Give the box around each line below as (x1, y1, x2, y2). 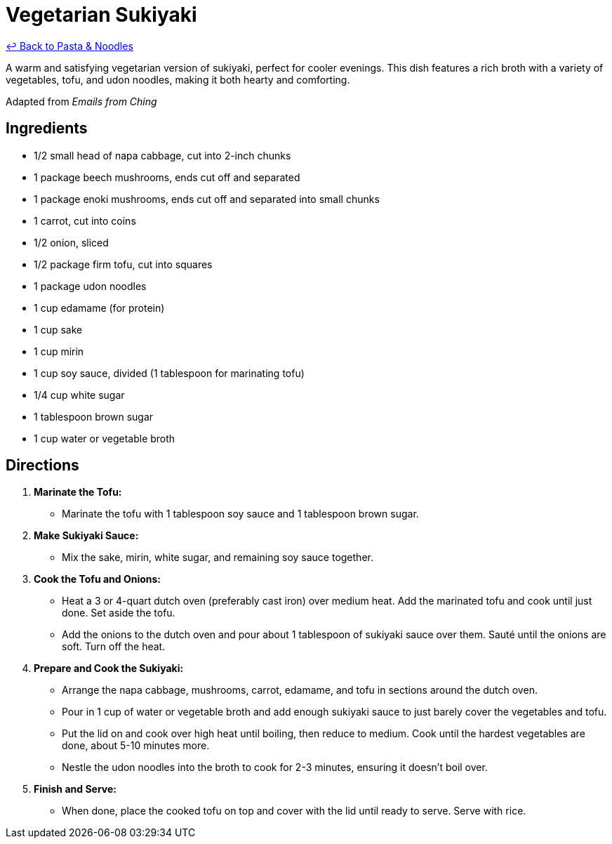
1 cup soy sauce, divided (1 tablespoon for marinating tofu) (34, 367, 305, 379)
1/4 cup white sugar (34, 388, 125, 401)
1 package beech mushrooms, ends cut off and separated (34, 171, 300, 183)
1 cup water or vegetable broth (34, 432, 175, 444)
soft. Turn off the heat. (62, 640, 166, 653)
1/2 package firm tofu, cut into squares (34, 258, 213, 270)
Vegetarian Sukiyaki (6, 3, 197, 27)
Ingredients (6, 119, 88, 138)
